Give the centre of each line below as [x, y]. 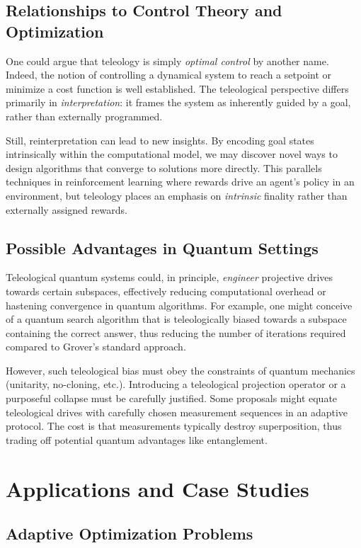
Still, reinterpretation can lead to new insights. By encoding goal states [160, 140]
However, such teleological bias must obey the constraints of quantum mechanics [180, 370]
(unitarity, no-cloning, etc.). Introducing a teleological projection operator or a [176, 384]
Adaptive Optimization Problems [130, 533]
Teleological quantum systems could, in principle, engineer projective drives [170, 277]
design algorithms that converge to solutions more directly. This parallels [164, 167]
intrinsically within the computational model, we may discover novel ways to [172, 154]
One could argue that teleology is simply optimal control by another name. [167, 61]
